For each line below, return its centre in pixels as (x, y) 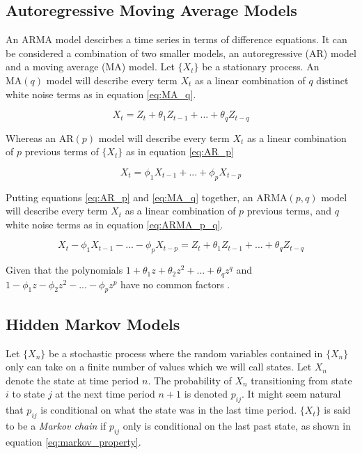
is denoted (206, 394)
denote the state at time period (72, 380)
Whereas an (31, 138)
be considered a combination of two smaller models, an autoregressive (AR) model (181, 53)
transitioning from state (301, 380)
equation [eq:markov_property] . (73, 441)
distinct (332, 80)
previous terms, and (289, 211)
